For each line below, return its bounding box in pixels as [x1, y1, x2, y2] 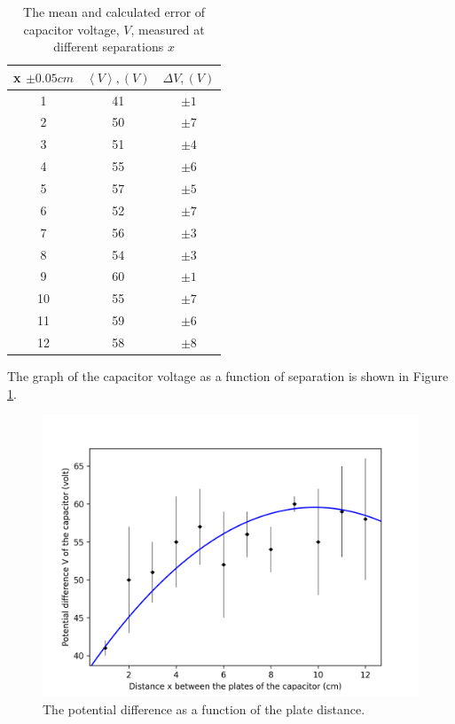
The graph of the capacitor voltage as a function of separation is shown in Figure [7, 367, 449, 385]
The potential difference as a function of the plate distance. [43, 699, 365, 718]
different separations [53, 37, 164, 56]
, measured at [130, 19, 205, 38]
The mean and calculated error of [23, 3, 206, 20]
